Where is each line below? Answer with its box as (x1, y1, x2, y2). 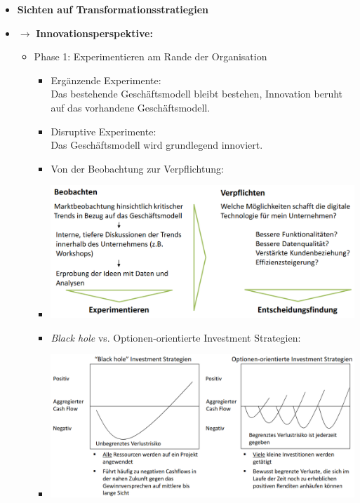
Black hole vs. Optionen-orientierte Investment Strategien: (51, 330, 301, 344)
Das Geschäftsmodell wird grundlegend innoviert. (51, 138, 263, 152)
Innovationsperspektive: (36, 25, 153, 40)
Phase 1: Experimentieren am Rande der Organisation (34, 49, 267, 64)
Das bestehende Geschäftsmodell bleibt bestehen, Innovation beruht (51, 86, 343, 101)
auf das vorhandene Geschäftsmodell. (51, 100, 211, 114)
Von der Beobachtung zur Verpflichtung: (51, 161, 224, 175)
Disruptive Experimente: (51, 123, 156, 138)
